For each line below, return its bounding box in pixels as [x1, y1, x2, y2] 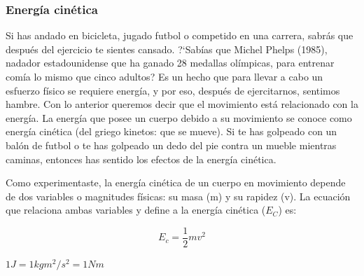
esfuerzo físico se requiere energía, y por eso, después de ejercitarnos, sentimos [6, 83, 340, 97]
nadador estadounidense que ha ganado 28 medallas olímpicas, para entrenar [6, 55, 335, 70]
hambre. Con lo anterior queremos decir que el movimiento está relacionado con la [6, 97, 358, 111]
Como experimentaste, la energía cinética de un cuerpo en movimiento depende [6, 175, 346, 190]
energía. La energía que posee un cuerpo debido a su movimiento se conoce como [6, 110, 352, 125]
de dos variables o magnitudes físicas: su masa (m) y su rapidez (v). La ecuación [6, 188, 351, 203]
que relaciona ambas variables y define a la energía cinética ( [6, 202, 266, 217]
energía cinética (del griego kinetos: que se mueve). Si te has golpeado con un [6, 124, 337, 139]
